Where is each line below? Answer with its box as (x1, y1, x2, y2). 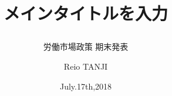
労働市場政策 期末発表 (43, 40, 129, 53)
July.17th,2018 (59, 80, 112, 92)
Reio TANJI (63, 60, 108, 72)
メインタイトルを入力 (3, 1, 168, 25)
